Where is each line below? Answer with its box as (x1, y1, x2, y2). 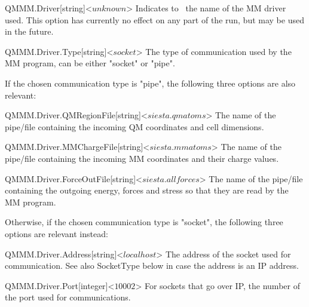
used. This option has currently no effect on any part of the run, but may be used (5, 13, 304, 26)
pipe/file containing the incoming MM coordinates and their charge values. (5, 152, 279, 164)
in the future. (5, 25, 54, 38)
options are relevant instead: (5, 227, 108, 240)
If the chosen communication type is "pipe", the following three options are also (5, 76, 296, 89)
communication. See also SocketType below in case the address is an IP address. (5, 259, 299, 272)
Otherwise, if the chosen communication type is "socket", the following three (5, 216, 283, 228)
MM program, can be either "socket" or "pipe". (5, 57, 175, 69)
